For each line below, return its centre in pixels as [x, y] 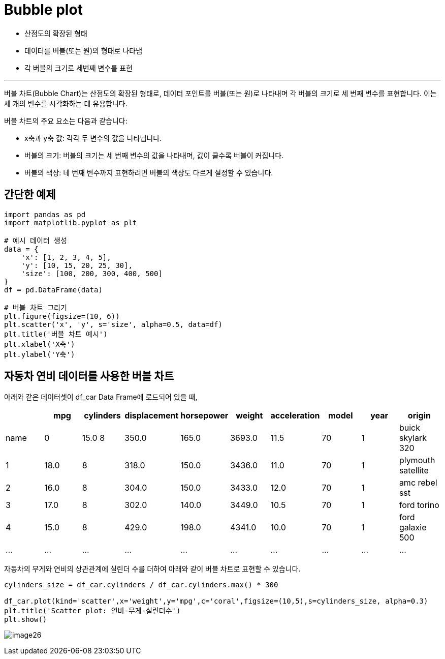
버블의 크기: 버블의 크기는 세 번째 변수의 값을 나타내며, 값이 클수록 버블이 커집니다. [154, 155]
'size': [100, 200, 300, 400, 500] [92, 273]
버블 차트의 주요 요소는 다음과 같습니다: [66, 121]
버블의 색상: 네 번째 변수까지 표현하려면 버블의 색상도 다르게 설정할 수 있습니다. [149, 172]
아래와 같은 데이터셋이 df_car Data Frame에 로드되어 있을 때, [101, 397]
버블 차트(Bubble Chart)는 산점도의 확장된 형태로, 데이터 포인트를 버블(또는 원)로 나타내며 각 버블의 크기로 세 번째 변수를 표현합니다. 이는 [220, 93]
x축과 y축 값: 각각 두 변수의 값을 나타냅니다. [93, 138]
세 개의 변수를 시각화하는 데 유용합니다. [66, 103]
